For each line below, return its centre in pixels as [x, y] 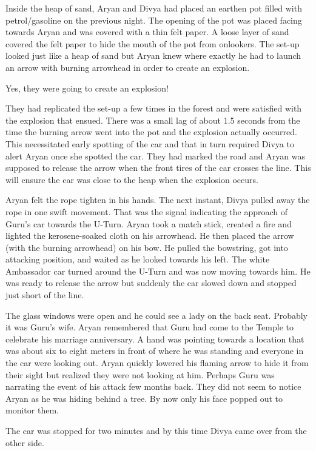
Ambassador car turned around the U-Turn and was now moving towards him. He [158, 271]
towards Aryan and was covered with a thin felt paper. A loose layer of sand [147, 32]
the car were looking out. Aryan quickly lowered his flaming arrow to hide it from [157, 363]
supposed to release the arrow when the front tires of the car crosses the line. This [158, 168]
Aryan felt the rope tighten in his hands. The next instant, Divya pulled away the [158, 200]
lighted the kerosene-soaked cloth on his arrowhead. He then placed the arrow [150, 236]
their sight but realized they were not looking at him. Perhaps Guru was [140, 374]
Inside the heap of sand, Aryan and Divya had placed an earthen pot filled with [154, 8]
